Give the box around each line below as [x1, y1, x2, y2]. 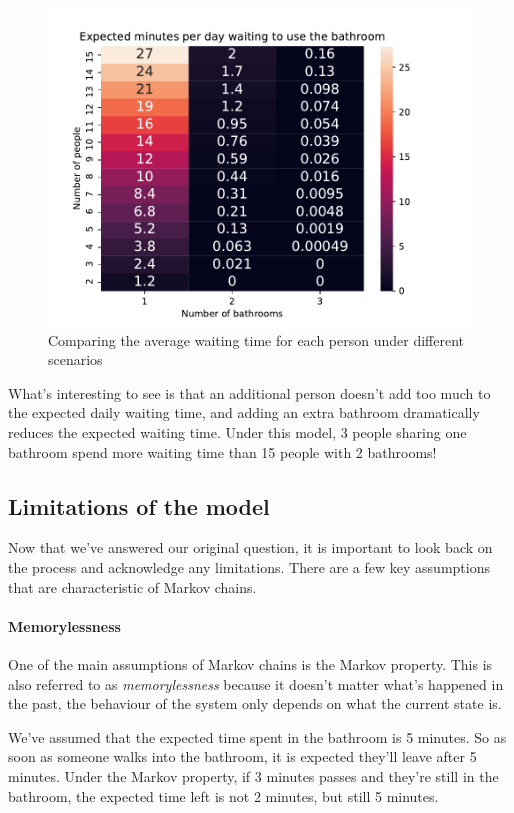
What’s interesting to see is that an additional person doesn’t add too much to [8, 382, 491, 403]
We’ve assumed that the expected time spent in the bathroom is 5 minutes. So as [8, 726, 507, 747]
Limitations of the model [8, 490, 270, 521]
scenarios [48, 349, 103, 370]
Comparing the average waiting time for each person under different [48, 329, 465, 350]
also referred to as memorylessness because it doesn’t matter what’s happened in [8, 673, 504, 694]
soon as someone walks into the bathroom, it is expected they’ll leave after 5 [8, 746, 477, 767]
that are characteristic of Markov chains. [8, 576, 257, 597]
